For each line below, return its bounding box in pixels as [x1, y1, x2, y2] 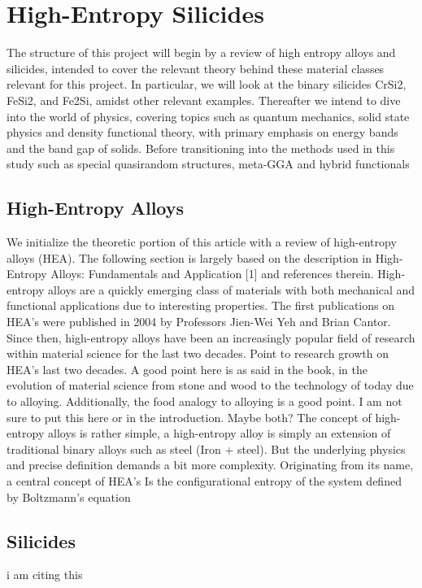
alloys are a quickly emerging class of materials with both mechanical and [47, 281, 415, 298]
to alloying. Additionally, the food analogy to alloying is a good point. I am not [7, 393, 402, 410]
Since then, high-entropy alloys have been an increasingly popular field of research [7, 329, 415, 346]
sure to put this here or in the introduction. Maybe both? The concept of [7, 408, 372, 425]
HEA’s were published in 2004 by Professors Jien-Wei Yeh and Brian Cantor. [7, 313, 391, 330]
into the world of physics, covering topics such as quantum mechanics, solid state [7, 107, 410, 124]
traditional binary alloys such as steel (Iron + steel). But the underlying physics [7, 440, 406, 457]
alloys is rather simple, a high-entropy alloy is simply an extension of [47, 425, 391, 442]
